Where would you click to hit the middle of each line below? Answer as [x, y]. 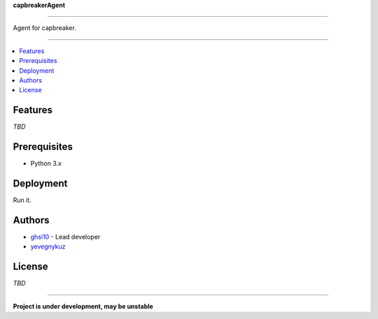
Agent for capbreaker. [44, 28]
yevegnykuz [48, 247]
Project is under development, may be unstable [83, 306]
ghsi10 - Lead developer [65, 236]
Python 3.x [46, 164]
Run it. [22, 200]
